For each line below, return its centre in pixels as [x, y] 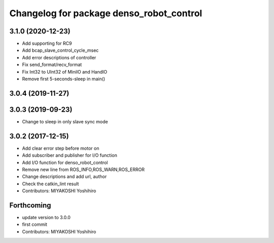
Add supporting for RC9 [47, 44]
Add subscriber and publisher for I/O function [70, 155]
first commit [35, 224]
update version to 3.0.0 [46, 218]
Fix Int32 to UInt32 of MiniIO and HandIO [65, 72]
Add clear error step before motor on [61, 148]
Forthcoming [30, 205]
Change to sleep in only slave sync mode [65, 121]
